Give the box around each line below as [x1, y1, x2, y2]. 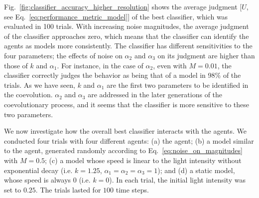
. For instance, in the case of [57, 60, 143, 70]
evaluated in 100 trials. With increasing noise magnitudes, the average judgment [4, 21, 249, 31]
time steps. [116, 184, 149, 195]
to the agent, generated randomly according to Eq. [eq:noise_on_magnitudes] [4, 145, 243, 156]
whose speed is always [4, 175, 71, 185]
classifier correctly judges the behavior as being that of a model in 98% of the [4, 70, 241, 80]
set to [4, 184, 21, 195]
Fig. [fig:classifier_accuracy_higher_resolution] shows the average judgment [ [4, 1, 242, 11]
